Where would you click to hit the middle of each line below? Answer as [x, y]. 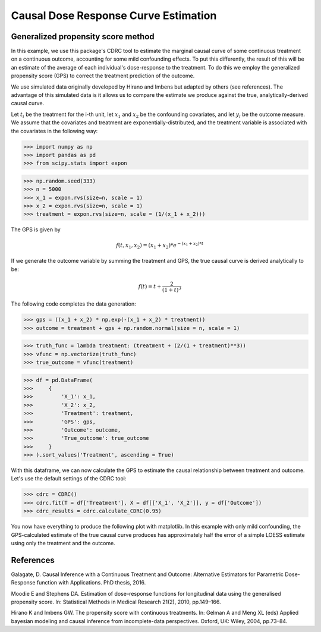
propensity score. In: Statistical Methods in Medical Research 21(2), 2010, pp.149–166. [116, 602]
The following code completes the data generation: [73, 304]
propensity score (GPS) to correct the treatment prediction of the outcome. [103, 76]
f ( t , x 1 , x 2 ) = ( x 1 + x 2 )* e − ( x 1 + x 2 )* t [160, 245]
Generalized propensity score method [83, 37]
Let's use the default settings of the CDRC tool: [69, 479]
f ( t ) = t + [150, 286]
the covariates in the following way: [54, 131]
